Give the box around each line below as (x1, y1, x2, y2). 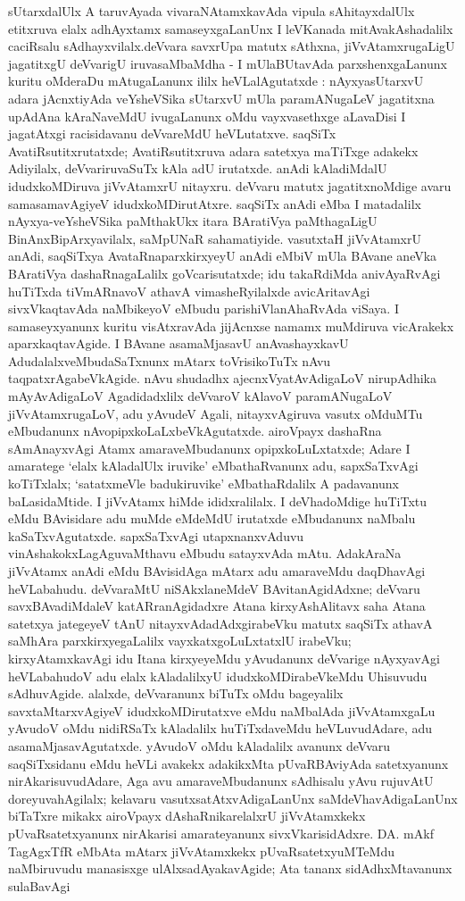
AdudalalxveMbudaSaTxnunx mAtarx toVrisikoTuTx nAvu (8, 351, 331, 370)
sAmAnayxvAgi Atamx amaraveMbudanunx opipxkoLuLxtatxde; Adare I (8, 438, 411, 457)
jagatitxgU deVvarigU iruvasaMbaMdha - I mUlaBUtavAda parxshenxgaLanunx (8, 54, 447, 72)
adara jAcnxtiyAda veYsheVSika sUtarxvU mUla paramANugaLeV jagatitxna (8, 88, 435, 107)
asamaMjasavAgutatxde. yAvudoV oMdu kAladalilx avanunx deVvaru (8, 736, 391, 755)
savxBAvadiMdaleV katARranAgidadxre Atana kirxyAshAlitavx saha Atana (8, 596, 426, 615)
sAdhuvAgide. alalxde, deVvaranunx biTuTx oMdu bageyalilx (8, 684, 344, 703)
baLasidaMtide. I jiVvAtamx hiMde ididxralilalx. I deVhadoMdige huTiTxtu (8, 491, 428, 510)
